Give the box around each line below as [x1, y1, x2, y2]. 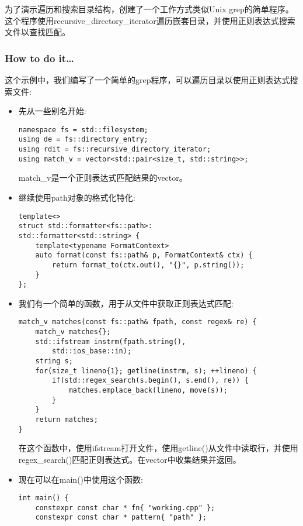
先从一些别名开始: [18, 105, 86, 117]
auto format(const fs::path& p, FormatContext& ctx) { [35, 251, 253, 260]
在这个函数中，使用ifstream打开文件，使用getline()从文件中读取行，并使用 [18, 442, 298, 454]
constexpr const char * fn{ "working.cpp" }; [35, 503, 215, 512]
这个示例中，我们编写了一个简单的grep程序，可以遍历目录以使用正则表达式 [5, 74, 290, 85]
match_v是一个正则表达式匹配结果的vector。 [18, 171, 187, 184]
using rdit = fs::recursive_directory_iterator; [18, 145, 211, 154]
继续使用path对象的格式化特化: [18, 191, 135, 203]
